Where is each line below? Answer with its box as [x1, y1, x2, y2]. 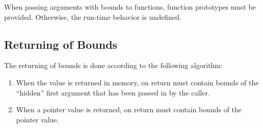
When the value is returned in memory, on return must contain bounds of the [16, 77, 259, 87]
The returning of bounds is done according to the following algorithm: [4, 60, 223, 71]
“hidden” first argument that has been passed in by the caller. [16, 87, 210, 98]
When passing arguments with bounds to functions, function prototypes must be [4, 2, 256, 12]
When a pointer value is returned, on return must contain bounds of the [16, 104, 242, 115]
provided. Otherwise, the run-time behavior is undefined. [4, 11, 181, 22]
